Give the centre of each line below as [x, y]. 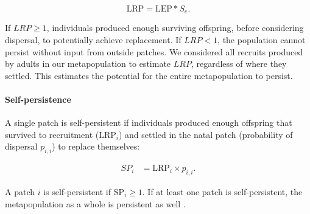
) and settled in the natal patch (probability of [206, 134]
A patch [20, 192]
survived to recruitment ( [52, 134]
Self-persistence [38, 99]
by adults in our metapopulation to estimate [88, 64]
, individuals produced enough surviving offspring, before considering [175, 28]
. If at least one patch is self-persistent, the [222, 192]
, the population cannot [262, 40]
